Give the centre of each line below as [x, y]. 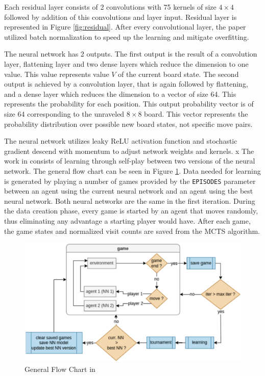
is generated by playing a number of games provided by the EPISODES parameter [130, 181]
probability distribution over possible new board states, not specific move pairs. [128, 124]
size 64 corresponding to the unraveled [64, 113]
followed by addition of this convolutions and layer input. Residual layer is [121, 17]
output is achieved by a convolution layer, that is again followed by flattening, [126, 84]
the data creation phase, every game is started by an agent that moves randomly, [131, 211]
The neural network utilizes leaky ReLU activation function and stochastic [121, 141]
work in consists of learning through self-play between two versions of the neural [130, 161]
